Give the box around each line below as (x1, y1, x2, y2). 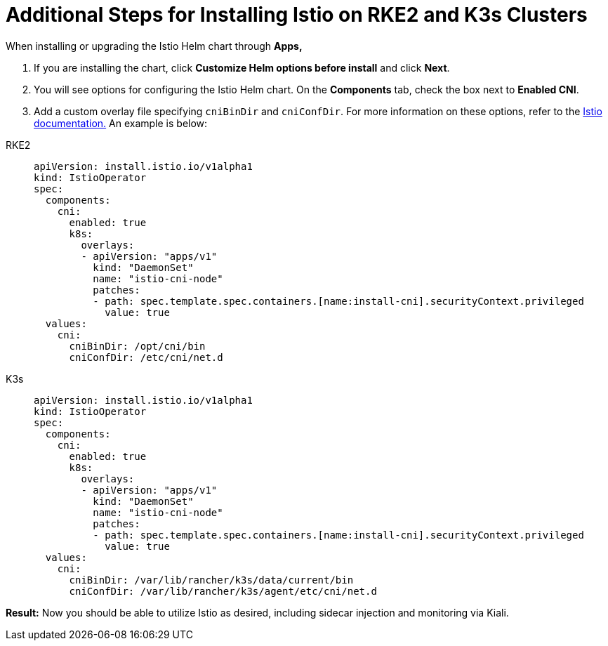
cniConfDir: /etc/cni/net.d (69, 351, 223, 363)
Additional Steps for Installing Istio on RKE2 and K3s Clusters (6, 3, 588, 27)
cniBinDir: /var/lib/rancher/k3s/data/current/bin (69, 574, 354, 586)
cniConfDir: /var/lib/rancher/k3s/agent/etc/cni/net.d (69, 585, 377, 597)
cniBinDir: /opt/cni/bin (69, 340, 206, 352)
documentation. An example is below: (34, 117, 208, 129)
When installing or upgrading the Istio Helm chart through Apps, (6, 39, 303, 52)
